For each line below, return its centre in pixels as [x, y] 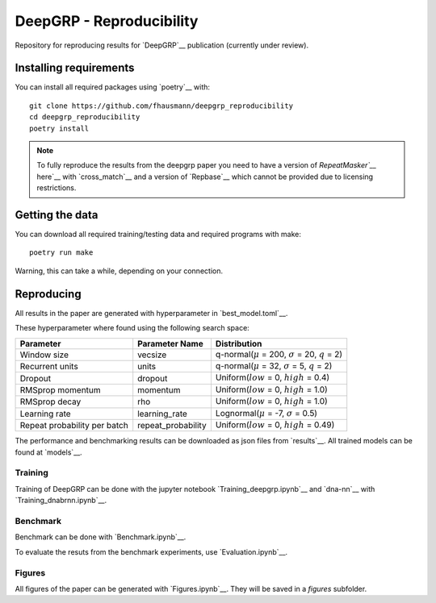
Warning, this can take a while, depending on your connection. [119, 271]
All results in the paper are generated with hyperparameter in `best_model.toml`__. [151, 313]
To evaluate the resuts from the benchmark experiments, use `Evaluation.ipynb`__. [151, 551]
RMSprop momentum [60, 389]
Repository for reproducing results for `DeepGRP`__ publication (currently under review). [162, 45]
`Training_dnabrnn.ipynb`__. [61, 501]
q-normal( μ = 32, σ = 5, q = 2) [274, 365]
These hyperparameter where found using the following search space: [132, 328]
